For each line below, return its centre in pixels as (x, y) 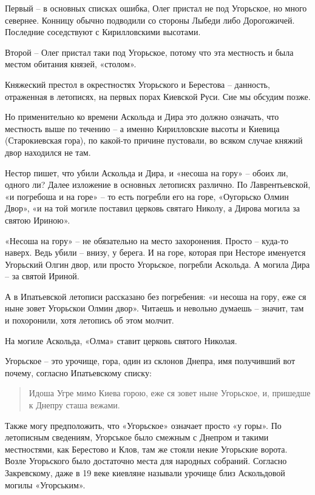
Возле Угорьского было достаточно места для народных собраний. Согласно (146, 461)
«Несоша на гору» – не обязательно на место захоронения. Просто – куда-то (147, 240)
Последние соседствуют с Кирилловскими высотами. (103, 32)
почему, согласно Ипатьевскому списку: (78, 372)
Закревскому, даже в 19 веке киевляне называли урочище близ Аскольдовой (145, 473)
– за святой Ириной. (42, 276)
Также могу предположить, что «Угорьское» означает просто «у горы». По (143, 425)
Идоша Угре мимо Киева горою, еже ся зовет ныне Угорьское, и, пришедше (170, 393)
